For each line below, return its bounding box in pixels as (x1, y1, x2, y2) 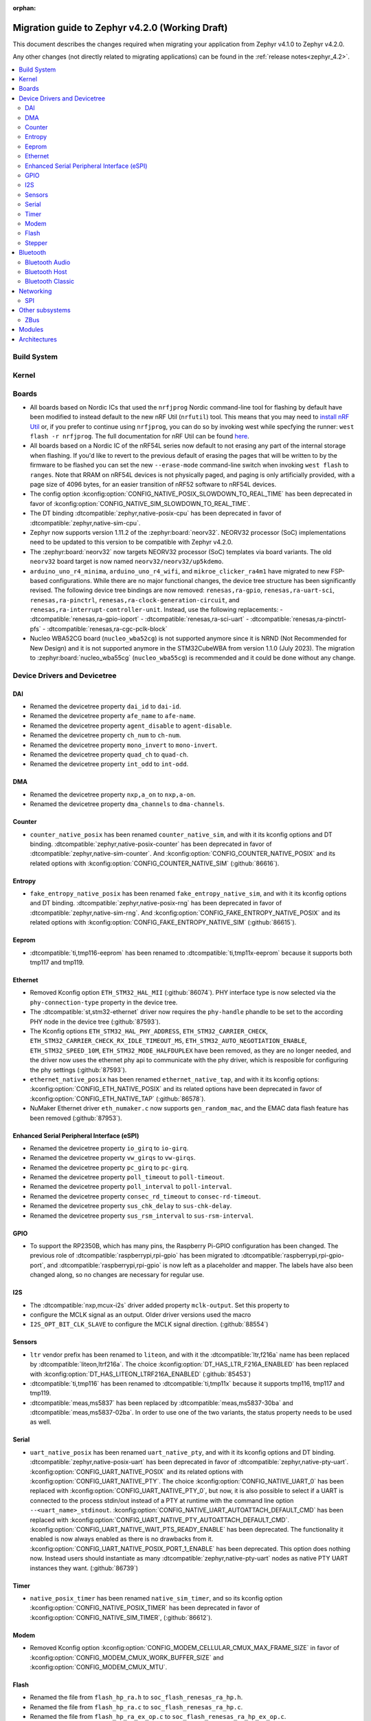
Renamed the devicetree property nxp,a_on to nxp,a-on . (30, 790, 196, 799)
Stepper (25, 238, 48, 247)
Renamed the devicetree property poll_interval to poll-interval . (30, 1183, 232, 1191)
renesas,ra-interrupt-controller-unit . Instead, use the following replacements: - (30, 606, 283, 614)
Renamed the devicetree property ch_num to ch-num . (30, 731, 181, 739)
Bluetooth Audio (25, 258, 71, 266)
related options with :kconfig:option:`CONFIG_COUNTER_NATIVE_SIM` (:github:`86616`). (30, 859, 280, 867)
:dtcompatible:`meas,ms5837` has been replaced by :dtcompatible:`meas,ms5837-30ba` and (30, 1398, 293, 1407)
